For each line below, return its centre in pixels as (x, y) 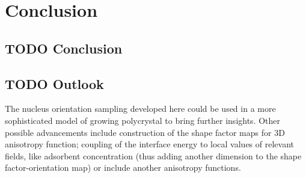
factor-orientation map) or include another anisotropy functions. (123, 167)
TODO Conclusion (64, 48)
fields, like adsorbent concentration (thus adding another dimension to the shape (153, 155)
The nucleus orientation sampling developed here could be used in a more (140, 109)
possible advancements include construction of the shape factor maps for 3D (145, 132)
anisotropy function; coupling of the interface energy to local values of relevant (149, 144)
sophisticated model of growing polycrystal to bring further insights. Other (143, 120)
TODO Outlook (54, 83)
